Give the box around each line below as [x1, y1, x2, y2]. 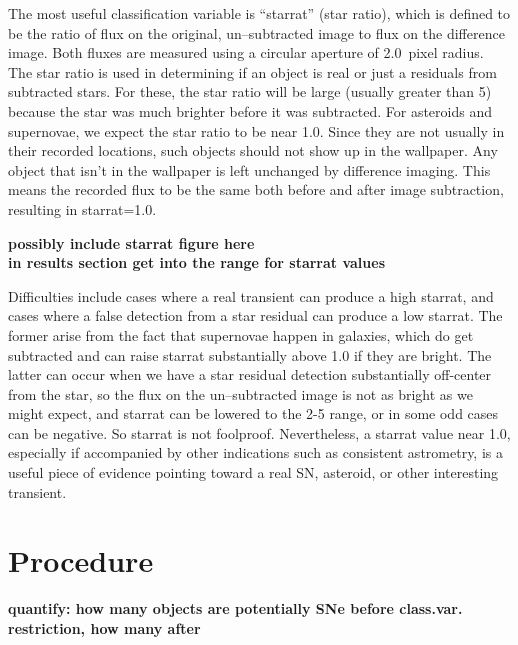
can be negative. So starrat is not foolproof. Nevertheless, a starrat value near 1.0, [8, 422, 511, 443]
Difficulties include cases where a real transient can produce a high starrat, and [8, 285, 494, 306]
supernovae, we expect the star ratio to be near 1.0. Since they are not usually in [8, 120, 505, 141]
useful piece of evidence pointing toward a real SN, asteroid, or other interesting [8, 462, 499, 483]
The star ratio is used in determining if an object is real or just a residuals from [8, 61, 497, 82]
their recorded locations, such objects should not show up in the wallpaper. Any [8, 140, 498, 161]
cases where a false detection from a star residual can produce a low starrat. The [8, 305, 503, 326]
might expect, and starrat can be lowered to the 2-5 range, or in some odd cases [8, 403, 499, 424]
